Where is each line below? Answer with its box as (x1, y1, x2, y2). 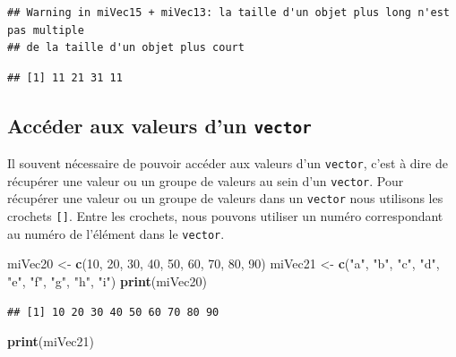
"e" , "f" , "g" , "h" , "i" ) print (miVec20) (7, 272, 207, 291)
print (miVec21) (7, 332, 95, 351)
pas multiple (7, 23, 84, 37)
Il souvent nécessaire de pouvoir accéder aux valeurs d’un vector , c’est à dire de (7, 154, 448, 173)
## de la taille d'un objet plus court (7, 41, 245, 55)
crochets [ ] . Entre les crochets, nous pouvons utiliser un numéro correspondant (7, 207, 443, 225)
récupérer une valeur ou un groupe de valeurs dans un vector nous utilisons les (7, 189, 443, 208)
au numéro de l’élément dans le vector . (7, 224, 225, 242)
